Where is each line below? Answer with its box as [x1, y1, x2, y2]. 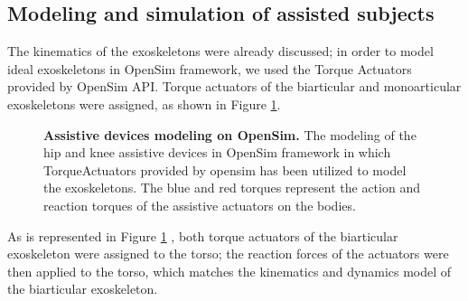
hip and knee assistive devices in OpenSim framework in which [43, 143, 391, 162]
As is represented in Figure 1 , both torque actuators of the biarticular [7, 226, 398, 245]
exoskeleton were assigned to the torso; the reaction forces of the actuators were [7, 244, 449, 263]
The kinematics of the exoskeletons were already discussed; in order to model [7, 42, 434, 61]
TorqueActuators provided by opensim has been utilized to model [43, 160, 407, 179]
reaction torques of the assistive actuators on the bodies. [43, 195, 356, 214]
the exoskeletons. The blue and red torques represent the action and [43, 178, 420, 197]
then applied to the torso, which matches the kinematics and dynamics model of [7, 261, 452, 280]
